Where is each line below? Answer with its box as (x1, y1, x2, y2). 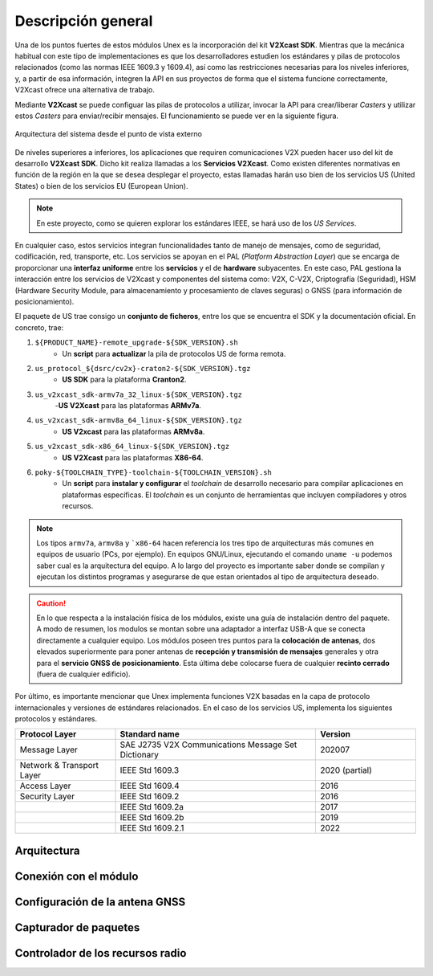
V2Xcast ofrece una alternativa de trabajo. (14, 85, 156, 95)
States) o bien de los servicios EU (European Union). (14, 181, 188, 190)
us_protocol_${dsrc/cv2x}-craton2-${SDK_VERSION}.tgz (34, 364, 251, 373)
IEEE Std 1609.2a (119, 802, 184, 813)
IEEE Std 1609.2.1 (119, 823, 184, 834)
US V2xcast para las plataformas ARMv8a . (62, 427, 205, 436)
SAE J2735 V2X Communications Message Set (119, 739, 297, 750)
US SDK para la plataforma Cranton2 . (62, 374, 187, 385)
